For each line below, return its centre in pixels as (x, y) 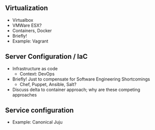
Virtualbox (23, 20)
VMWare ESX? (27, 25)
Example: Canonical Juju (37, 122)
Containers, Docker (32, 30)
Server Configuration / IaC (46, 57)
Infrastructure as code (35, 68)
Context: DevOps (37, 74)
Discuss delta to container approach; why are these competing (76, 89)
